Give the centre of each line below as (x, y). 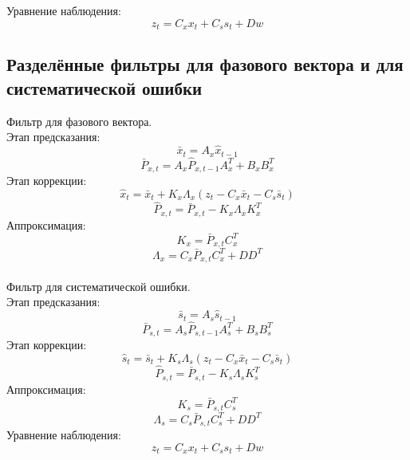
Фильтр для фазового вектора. (79, 121)
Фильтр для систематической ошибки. (99, 286)
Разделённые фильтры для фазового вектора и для (205, 64)
